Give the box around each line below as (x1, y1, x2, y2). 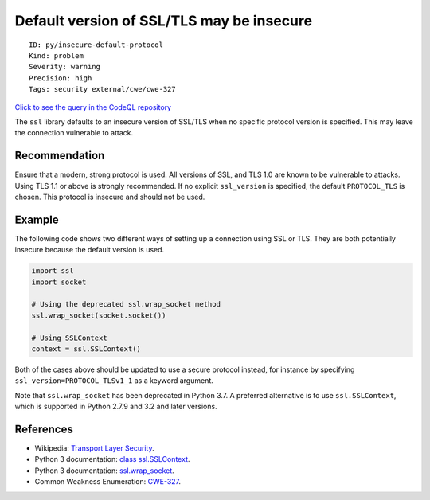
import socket (31, 277, 87, 287)
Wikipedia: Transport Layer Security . (34, 443, 154, 453)
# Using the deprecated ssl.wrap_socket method (31, 299, 221, 309)
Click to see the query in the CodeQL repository (14, 102, 171, 111)
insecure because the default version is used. (14, 245, 165, 255)
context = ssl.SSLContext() (31, 344, 141, 354)
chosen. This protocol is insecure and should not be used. (14, 192, 205, 201)
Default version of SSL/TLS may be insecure (14, 12, 313, 29)
